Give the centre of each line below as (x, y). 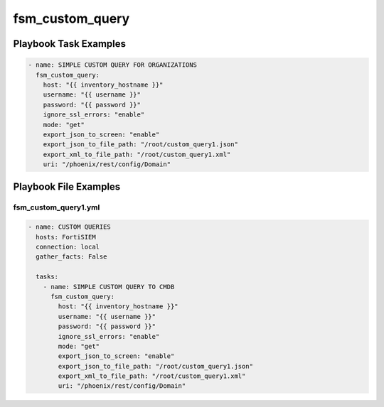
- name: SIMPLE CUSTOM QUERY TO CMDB (109, 287)
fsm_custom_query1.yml (57, 207)
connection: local (68, 247)
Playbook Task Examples (70, 44)
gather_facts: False (71, 257)
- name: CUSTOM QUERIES (70, 227)
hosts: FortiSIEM (66, 237)
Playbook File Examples (67, 187)
